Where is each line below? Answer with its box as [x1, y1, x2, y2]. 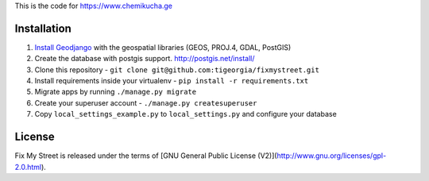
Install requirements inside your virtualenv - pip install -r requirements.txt [34, 76, 309, 86]
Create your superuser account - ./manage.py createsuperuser [34, 98, 257, 107]
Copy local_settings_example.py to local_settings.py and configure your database [34, 110, 337, 119]
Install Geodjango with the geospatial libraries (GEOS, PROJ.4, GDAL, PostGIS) [34, 42, 292, 52]
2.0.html [14, 162, 42, 171]
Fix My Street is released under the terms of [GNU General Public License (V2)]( [14, 151, 277, 160]
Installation [14, 21, 71, 35]
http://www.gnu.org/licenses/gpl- [276, 151, 387, 160]
